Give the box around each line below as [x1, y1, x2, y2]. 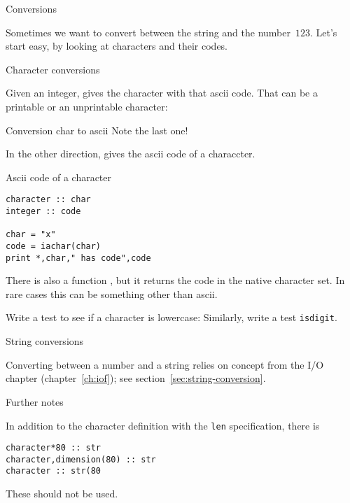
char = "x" [6, 229, 56, 240]
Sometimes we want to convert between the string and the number [6, 24, 290, 39]
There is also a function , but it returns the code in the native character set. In [6, 273, 345, 288]
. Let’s [310, 24, 337, 39]
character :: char [6, 194, 91, 205]
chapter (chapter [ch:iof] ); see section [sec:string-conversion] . [6, 371, 266, 385]
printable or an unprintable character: [6, 99, 168, 113]
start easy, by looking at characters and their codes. [6, 38, 228, 53]
